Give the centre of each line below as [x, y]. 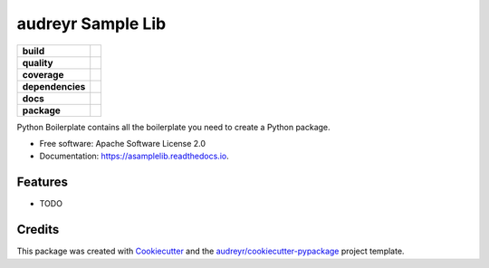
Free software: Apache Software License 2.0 [123, 143]
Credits [38, 230]
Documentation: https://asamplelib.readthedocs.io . [134, 156]
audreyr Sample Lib [91, 24]
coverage [43, 74]
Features [42, 182]
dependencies [54, 86]
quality [38, 62]
